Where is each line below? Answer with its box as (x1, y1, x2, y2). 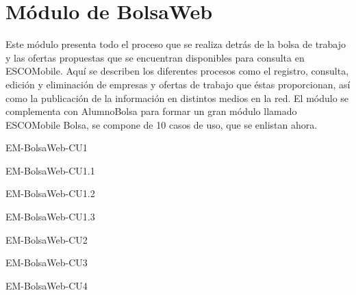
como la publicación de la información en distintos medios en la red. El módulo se (5, 90, 349, 105)
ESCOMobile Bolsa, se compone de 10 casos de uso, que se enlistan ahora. (5, 117, 318, 131)
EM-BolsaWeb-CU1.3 (5, 209, 95, 224)
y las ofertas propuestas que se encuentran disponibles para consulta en (5, 50, 305, 64)
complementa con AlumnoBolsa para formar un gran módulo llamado (5, 104, 297, 118)
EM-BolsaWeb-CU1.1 (5, 163, 95, 177)
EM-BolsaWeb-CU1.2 (5, 186, 95, 201)
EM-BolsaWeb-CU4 (5, 278, 88, 292)
